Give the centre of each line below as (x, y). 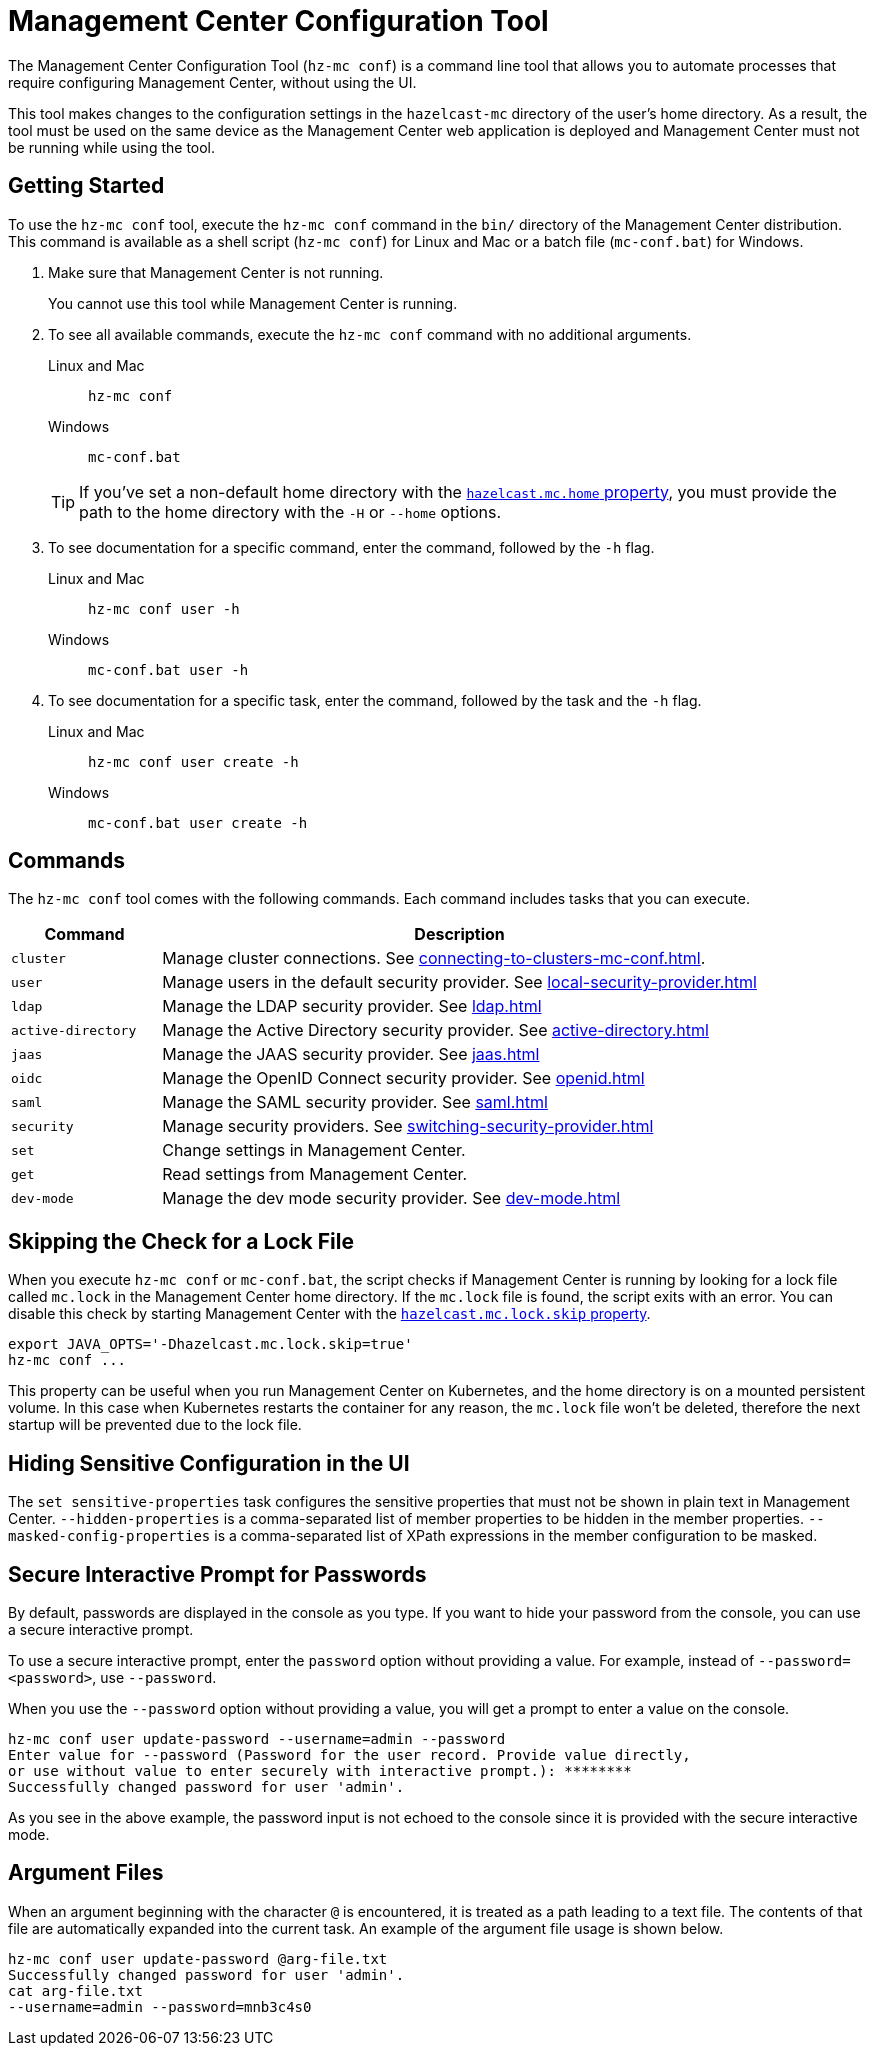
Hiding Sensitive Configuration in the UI (209, 1463)
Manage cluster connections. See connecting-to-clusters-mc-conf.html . (434, 958)
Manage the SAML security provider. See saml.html (355, 1102)
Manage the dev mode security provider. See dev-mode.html (391, 1198)
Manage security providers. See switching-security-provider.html (408, 1126)
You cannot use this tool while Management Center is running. (253, 303)
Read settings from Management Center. (315, 1174)
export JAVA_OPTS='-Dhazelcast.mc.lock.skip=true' (210, 1344)
